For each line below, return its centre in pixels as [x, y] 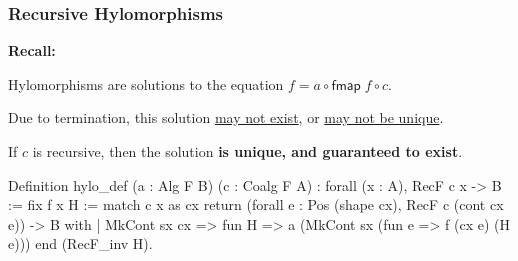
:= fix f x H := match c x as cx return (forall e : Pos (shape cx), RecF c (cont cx [256, 204]
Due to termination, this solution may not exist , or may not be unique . [226, 117]
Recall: [32, 50]
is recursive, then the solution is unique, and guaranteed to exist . [247, 151]
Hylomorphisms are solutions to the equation [146, 83]
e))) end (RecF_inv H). [80, 243]
